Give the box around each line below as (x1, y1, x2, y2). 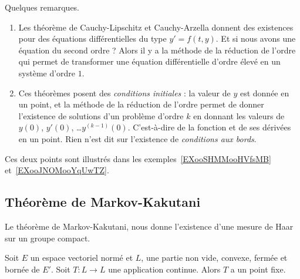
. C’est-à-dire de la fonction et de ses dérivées (127, 121, 291, 133)
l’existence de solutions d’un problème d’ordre (18, 109, 184, 122)
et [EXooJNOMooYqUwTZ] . (5, 164, 109, 176)
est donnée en (240, 86, 289, 99)
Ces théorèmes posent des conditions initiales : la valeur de (18, 86, 231, 99)
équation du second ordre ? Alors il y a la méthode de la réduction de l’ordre (18, 43, 296, 56)
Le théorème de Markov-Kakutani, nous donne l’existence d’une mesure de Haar (5, 220, 294, 232)
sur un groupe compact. (5, 231, 90, 244)
